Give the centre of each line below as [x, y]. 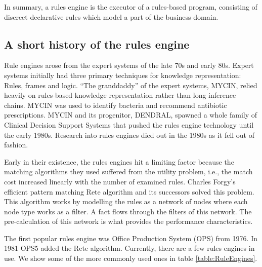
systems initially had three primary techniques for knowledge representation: [123, 75]
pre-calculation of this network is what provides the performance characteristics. [128, 221]
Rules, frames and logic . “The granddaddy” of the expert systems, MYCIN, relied [131, 85]
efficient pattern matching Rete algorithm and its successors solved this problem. [129, 191]
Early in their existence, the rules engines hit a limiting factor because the [119, 161]
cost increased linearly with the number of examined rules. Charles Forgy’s [120, 181]
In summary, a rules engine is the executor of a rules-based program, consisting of [131, 7]
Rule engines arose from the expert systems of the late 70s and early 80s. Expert [129, 65]
